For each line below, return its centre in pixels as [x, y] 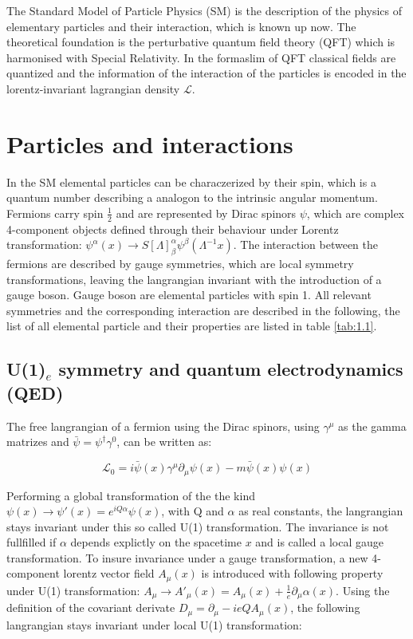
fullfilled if [31, 542]
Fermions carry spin [55, 213]
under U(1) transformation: [73, 590]
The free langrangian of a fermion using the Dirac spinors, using [163, 426]
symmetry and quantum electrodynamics [231, 369]
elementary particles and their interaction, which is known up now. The [181, 26]
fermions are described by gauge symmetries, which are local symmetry [180, 264]
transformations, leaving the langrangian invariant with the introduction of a [194, 279]
